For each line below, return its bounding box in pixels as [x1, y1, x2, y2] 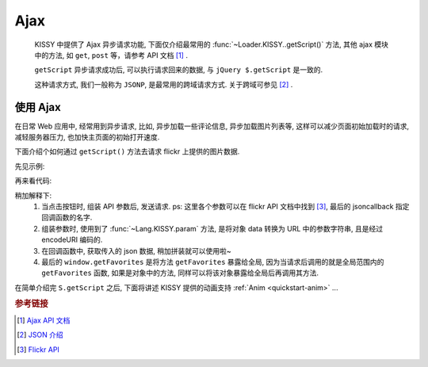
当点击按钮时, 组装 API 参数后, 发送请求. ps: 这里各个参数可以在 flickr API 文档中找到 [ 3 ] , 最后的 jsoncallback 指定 [41, 201, 410, 211]
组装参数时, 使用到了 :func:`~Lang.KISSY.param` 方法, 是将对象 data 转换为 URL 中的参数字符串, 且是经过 [41, 224, 384, 233]
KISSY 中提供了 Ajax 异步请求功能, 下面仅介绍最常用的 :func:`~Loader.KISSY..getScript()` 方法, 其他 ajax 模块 [34, 40, 388, 49]
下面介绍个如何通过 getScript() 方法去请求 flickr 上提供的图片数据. [14, 147, 240, 156]
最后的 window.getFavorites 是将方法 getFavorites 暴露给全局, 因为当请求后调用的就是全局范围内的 [41, 257, 384, 266]
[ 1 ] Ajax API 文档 [17, 315, 71, 325]
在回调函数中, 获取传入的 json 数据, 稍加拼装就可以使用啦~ [41, 246, 231, 255]
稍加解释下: [14, 190, 52, 200]
